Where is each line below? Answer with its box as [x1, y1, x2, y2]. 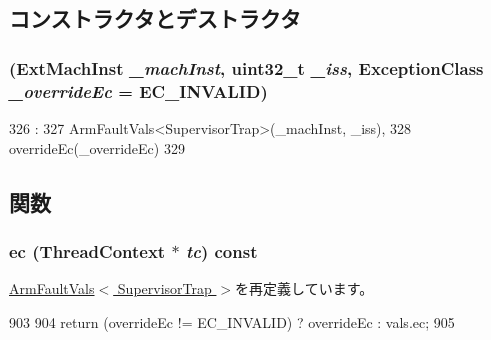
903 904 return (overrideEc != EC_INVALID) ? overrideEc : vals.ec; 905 [9, 311, 455, 332]
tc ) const [185, 238, 258, 263]
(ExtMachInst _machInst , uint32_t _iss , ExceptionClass [9, 55, 484, 80]
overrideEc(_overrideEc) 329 [9, 137, 185, 158]
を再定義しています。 [235, 278, 374, 299]
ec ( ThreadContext [9, 238, 166, 263]
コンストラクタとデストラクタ [9, 3, 301, 34]
